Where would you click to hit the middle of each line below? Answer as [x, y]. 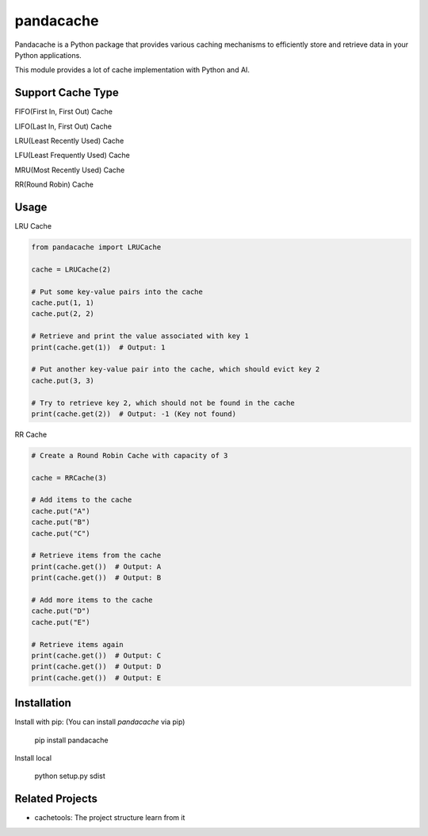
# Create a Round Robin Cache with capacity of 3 [130, 455]
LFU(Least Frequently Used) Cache [72, 156]
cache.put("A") [61, 511]
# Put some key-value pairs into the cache [117, 291]
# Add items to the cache [82, 500]
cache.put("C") [61, 533]
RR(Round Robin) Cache [54, 185]
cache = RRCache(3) [69, 478]
